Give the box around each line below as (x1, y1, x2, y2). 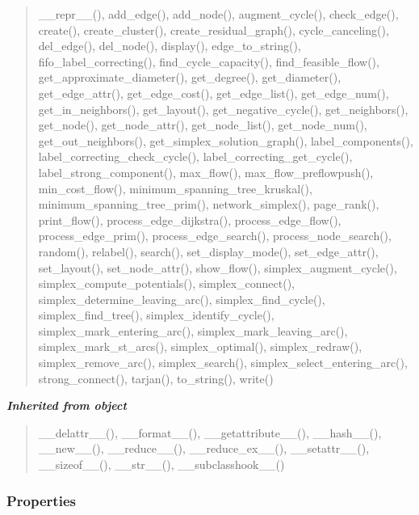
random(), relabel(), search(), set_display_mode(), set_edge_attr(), (38, 243, 379, 260)
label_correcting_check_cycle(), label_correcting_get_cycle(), (38, 148, 353, 165)
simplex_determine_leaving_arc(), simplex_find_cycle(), (38, 290, 325, 307)
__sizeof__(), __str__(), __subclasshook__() (38, 456, 285, 473)
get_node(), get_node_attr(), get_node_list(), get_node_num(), (38, 116, 367, 133)
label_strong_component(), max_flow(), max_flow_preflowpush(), (38, 163, 374, 180)
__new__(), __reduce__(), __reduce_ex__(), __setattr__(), (38, 440, 370, 457)
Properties (6, 490, 76, 510)
